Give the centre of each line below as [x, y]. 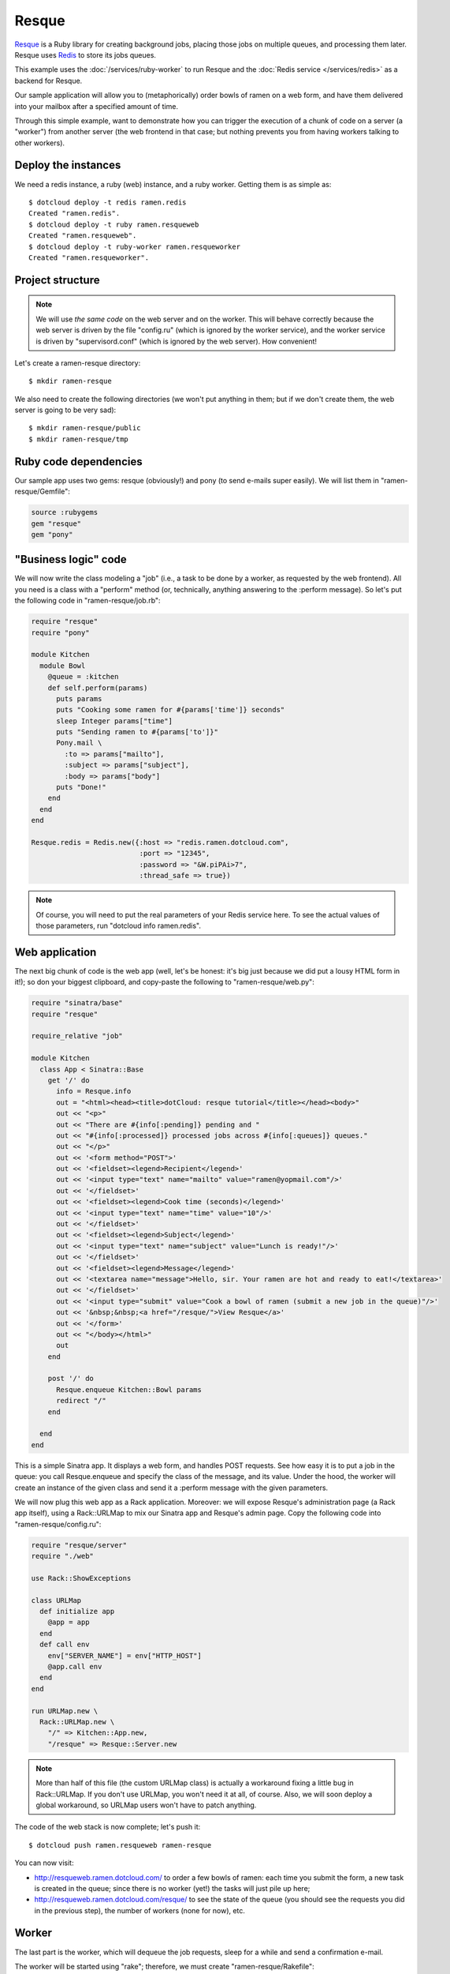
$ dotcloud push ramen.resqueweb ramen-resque [120, 1845]
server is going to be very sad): [65, 410]
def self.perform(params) [98, 688]
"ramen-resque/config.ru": [58, 1524]
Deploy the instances [68, 165]
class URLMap [56, 1600]
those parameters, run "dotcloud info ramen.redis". [118, 925]
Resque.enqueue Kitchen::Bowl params [129, 1389]
